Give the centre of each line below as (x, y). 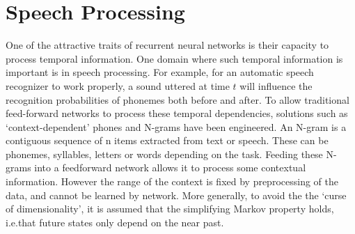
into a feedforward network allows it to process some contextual (170, 167)
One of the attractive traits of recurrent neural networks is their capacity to (167, 45)
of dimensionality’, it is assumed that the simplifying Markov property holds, (170, 209)
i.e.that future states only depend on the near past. (115, 222)
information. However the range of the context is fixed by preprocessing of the (172, 181)
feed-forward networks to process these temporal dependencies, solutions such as (177, 113)
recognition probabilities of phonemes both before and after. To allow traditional (177, 99)
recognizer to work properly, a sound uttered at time (118, 85)
